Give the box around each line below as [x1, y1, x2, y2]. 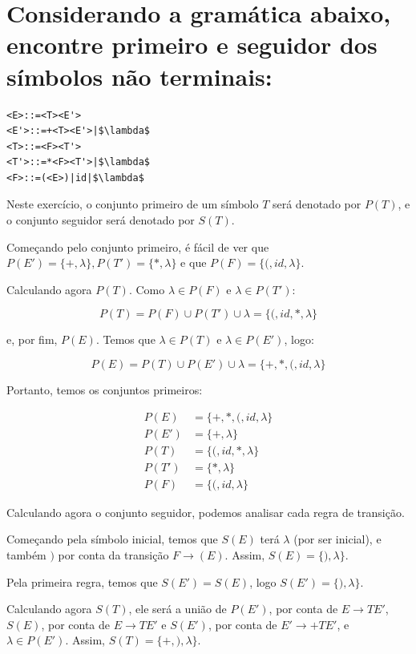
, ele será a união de [128, 600, 227, 617]
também [6, 546, 46, 563]
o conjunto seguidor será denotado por [6, 212, 195, 228]
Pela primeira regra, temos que [6, 573, 158, 590]
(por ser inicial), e [293, 531, 382, 547]
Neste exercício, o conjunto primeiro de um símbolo [6, 196, 259, 212]
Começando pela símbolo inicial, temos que [6, 531, 218, 547]
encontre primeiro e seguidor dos [6, 28, 378, 61]
